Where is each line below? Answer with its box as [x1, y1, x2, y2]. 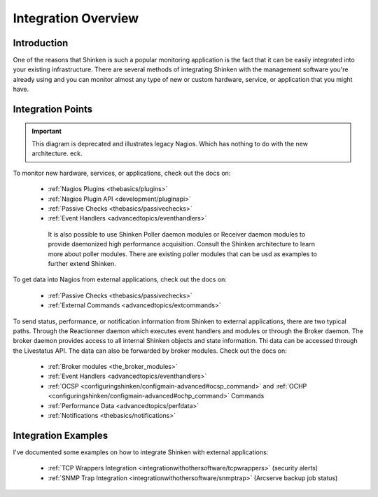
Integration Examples [13, 429, 108, 441]
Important [31, 127, 62, 135]
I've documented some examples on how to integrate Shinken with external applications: [13, 448, 269, 456]
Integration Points [13, 104, 93, 115]
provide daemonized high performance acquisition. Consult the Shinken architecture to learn [48, 240, 315, 248]
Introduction [13, 37, 69, 49]
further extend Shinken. [48, 259, 117, 267]
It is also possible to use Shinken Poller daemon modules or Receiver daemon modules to [48, 230, 306, 238]
